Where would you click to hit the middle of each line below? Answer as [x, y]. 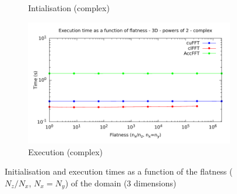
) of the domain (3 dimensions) [121, 183]
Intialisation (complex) [69, 8]
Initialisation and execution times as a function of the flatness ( [119, 171]
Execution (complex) [65, 151]
